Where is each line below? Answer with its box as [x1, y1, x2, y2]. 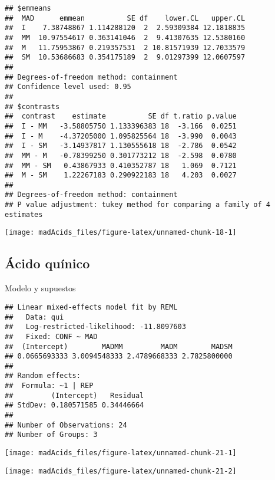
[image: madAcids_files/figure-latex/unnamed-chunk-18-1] [5, 228, 237, 237]
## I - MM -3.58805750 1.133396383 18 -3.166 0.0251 [5, 121, 237, 130]
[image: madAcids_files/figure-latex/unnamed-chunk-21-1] [5, 449, 237, 458]
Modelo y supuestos [5, 282, 76, 294]
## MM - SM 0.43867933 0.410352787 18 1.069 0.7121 [5, 161, 237, 170]
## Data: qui [5, 313, 64, 321]
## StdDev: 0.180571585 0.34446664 [5, 401, 144, 410]
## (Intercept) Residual [5, 391, 144, 400]
